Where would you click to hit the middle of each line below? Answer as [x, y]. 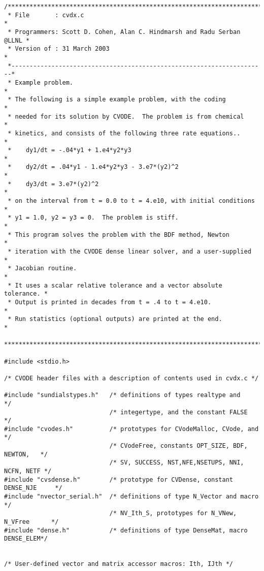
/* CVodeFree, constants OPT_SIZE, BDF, [178, 446]
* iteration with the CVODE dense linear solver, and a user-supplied [129, 252]
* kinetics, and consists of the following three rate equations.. [124, 133]
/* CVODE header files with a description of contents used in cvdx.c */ [131, 378]
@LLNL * [17, 40]
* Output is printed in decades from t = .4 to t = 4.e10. [110, 302]
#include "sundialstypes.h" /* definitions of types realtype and [122, 395]
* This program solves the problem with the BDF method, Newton [119, 235]
